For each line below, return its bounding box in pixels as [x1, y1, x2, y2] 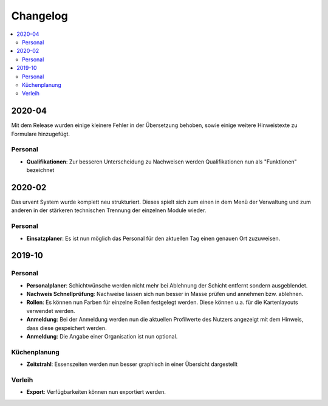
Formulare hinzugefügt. [11, 130, 70, 137]
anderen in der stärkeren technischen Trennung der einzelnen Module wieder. [11, 207, 207, 214]
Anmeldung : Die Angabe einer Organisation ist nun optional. [26, 333, 178, 340]
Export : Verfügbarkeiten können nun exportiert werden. [26, 388, 166, 396]
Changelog [11, 9, 68, 22]
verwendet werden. [26, 307, 75, 314]
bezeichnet [26, 167, 55, 174]
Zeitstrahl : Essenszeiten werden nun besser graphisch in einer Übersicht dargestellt [26, 360, 238, 368]
